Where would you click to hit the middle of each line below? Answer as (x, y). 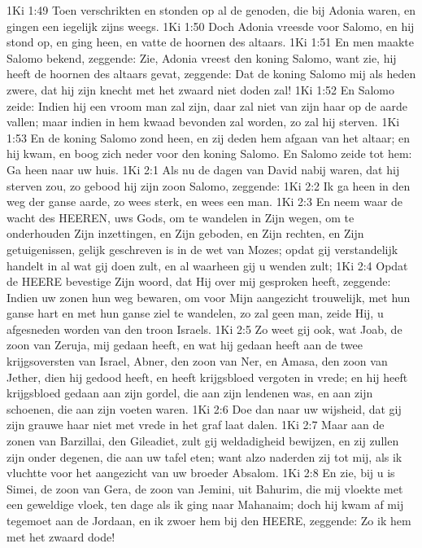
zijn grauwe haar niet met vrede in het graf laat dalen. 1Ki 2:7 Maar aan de (196, 425)
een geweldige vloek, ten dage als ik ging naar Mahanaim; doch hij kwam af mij (205, 504)
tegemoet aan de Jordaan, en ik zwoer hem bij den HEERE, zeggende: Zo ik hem (209, 520)
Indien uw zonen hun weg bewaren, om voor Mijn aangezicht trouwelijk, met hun (209, 297)
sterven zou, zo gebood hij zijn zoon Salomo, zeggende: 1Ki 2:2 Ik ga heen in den (209, 185)
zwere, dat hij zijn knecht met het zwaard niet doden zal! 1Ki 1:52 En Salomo (201, 89)
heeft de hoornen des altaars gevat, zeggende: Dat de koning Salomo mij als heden (211, 74)
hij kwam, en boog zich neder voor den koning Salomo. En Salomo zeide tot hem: (209, 153)
